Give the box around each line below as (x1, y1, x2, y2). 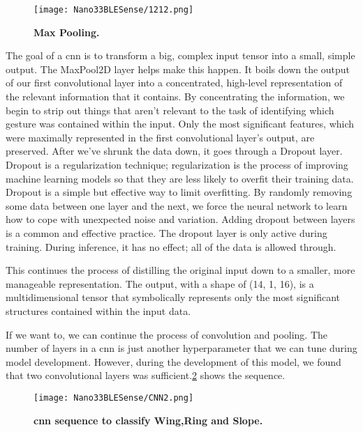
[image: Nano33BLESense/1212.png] (34, 5, 194, 15)
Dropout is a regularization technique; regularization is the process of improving (6, 157, 348, 171)
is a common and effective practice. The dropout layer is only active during (6, 225, 327, 240)
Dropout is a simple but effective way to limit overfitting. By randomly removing (6, 185, 353, 199)
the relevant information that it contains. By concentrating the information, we (6, 89, 345, 104)
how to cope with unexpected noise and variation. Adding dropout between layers (6, 212, 355, 226)
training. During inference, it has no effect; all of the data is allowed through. (6, 239, 336, 254)
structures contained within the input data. (6, 303, 191, 318)
